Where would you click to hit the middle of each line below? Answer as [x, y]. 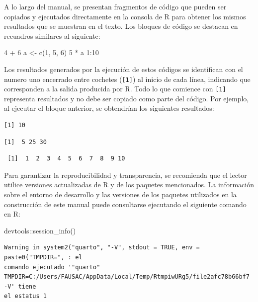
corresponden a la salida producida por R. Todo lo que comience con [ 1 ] [115, 89]
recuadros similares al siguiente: [52, 36]
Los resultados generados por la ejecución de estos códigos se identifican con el [124, 69]
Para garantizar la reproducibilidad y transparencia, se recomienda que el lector [126, 175]
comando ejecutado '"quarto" [52, 267]
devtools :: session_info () [40, 230]
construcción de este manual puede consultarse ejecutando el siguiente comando [125, 204]
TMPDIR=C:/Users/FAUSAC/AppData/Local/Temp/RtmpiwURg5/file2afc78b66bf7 [127, 277]
